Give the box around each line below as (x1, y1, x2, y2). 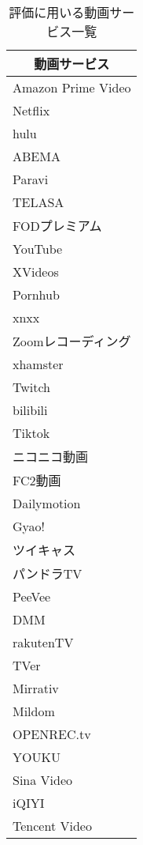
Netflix (13, 101, 50, 119)
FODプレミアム (13, 217, 102, 235)
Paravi (13, 170, 49, 188)
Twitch (13, 378, 51, 396)
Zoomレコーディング (13, 332, 131, 350)
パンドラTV (13, 564, 82, 583)
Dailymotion (13, 494, 81, 512)
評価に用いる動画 (9, 3, 110, 21)
